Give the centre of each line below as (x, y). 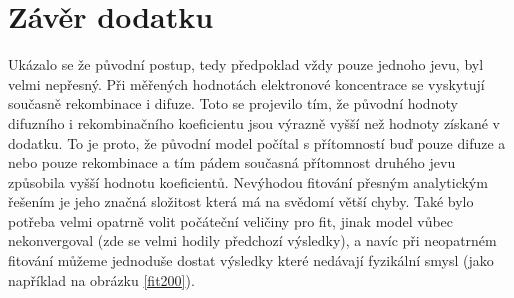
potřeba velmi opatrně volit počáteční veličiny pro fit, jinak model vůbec (231, 220)
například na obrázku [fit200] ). (101, 279)
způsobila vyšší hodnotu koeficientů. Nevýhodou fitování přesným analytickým (248, 181)
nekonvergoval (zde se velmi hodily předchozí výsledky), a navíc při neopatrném (252, 240)
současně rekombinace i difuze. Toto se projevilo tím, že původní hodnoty (233, 103)
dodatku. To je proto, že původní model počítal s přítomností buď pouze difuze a (257, 142)
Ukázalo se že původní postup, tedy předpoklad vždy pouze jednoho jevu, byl (246, 64)
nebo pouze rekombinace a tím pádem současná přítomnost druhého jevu (232, 162)
